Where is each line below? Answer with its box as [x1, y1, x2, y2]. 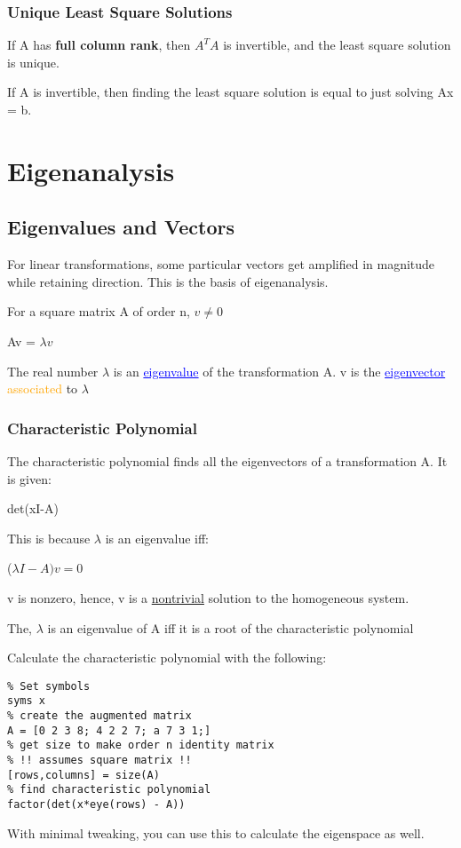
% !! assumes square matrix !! [7, 753, 192, 766]
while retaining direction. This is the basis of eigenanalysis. [7, 272, 329, 290]
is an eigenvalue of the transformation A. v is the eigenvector [113, 361, 446, 380]
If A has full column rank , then [7, 36, 191, 54]
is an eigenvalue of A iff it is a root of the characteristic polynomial [47, 618, 414, 637]
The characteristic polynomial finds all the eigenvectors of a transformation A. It [7, 451, 448, 470]
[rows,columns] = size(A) [7, 768, 160, 781]
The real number [7, 361, 99, 380]
